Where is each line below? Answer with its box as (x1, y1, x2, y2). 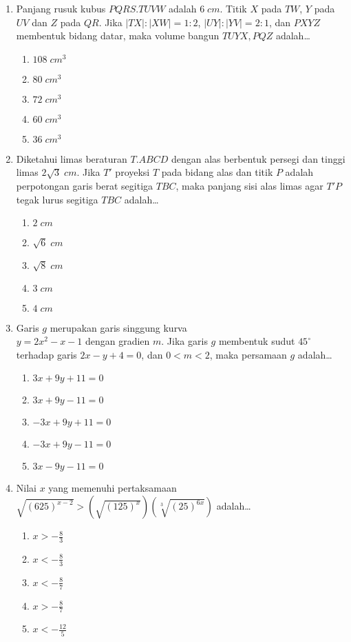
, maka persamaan (209, 347, 287, 361)
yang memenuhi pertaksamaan (48, 481, 177, 495)
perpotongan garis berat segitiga (16, 178, 153, 192)
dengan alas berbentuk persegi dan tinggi (171, 151, 345, 165)
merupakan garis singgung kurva (50, 320, 187, 334)
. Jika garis (161, 334, 208, 348)
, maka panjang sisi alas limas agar (175, 178, 323, 192)
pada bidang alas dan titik (161, 165, 273, 179)
